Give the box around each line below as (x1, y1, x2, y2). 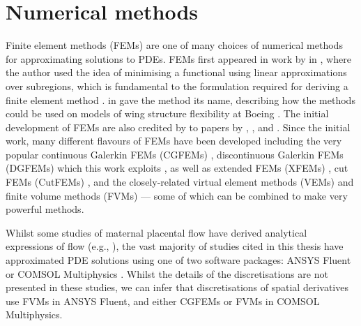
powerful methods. (6, 202, 84, 216)
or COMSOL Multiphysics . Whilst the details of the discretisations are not (6, 266, 328, 281)
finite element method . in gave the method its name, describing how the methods (6, 92, 355, 107)
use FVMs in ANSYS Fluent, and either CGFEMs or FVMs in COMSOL (6, 293, 320, 308)
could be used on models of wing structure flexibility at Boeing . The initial (6, 106, 329, 121)
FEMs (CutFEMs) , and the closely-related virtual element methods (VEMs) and (6, 175, 354, 189)
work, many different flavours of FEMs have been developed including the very (6, 133, 342, 148)
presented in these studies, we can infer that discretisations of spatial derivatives (6, 280, 348, 295)
